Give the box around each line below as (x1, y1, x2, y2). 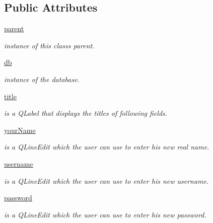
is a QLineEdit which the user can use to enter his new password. (4, 209, 206, 219)
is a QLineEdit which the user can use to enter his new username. (4, 175, 209, 186)
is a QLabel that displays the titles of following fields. (4, 108, 168, 118)
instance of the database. (4, 73, 80, 84)
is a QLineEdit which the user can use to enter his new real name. (4, 141, 209, 152)
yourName (4, 124, 36, 135)
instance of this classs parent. (4, 40, 95, 50)
